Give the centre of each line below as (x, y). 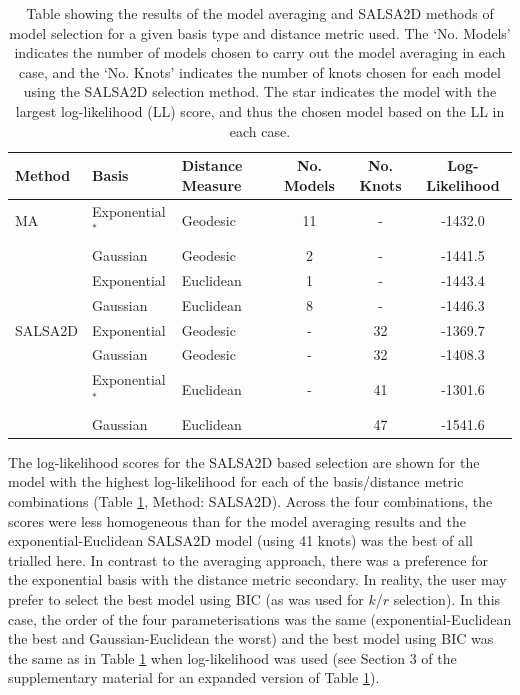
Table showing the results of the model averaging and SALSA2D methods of (260, 13)
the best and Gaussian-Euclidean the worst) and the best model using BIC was (251, 638)
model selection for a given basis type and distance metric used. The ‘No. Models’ (260, 32)
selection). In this (447, 598)
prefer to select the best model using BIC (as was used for (186, 598)
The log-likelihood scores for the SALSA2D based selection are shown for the (244, 461)
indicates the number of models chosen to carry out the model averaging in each (260, 52)
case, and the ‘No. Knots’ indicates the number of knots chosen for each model (260, 71)
